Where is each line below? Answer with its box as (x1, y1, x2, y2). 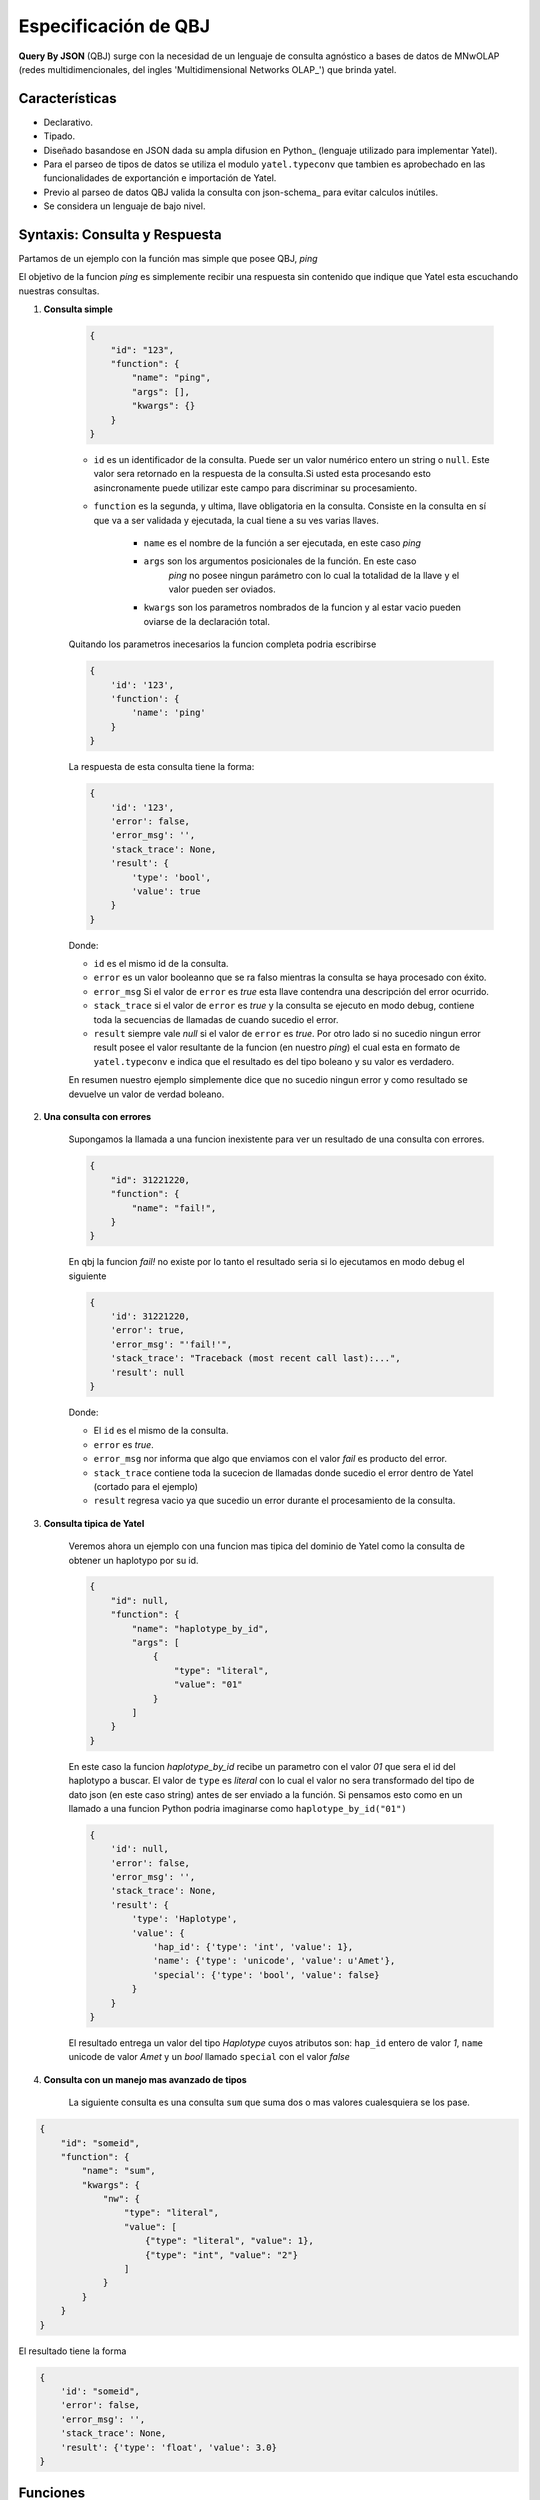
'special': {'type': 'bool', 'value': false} (152, 1969, 380, 1980)
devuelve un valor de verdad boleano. (68, 1088, 225, 1100)
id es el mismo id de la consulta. (93, 958, 229, 970)
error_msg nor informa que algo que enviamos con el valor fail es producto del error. (93, 1453, 448, 1465)
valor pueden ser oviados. (168, 583, 277, 595)
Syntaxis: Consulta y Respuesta (18, 226, 222, 243)
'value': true (131, 885, 201, 897)
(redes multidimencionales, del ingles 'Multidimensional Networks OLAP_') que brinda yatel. (18, 63, 397, 75)
